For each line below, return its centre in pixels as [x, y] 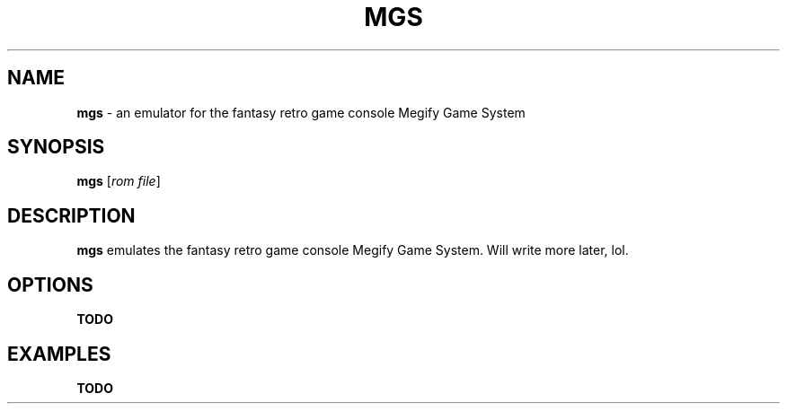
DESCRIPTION [71, 215]
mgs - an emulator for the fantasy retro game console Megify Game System [301, 112]
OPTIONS [50, 284]
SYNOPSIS [56, 147]
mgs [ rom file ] [119, 181]
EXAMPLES [59, 354]
